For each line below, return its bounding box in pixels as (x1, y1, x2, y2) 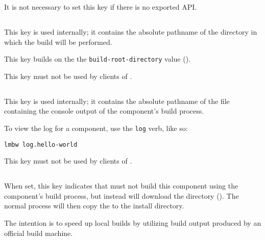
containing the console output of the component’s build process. (4, 105, 204, 116)
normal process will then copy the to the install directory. (4, 200, 184, 211)
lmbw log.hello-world (4, 141, 78, 148)
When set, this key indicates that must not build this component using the (4, 180, 238, 191)
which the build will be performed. (4, 36, 112, 47)
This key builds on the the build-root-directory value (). (4, 54, 191, 64)
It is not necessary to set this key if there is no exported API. (4, 2, 197, 12)
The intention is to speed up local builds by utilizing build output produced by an (4, 218, 261, 228)
